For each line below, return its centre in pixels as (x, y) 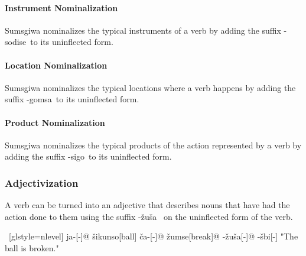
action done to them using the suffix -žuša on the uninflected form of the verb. (149, 216)
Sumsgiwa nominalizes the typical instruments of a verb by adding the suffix (143, 30)
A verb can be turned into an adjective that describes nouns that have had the (147, 205)
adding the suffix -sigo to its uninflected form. (88, 156)
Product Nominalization (55, 122)
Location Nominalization (56, 65)
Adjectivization (42, 182)
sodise (16, 42)
